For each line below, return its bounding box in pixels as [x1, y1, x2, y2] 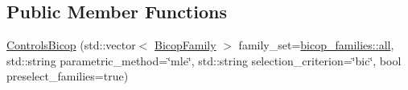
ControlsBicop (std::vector [6, 37, 136, 53]
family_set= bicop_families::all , [238, 37, 394, 53]
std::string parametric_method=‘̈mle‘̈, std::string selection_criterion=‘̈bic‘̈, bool [6, 52, 402, 68]
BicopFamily [155, 37, 216, 53]
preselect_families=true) [6, 68, 129, 84]
